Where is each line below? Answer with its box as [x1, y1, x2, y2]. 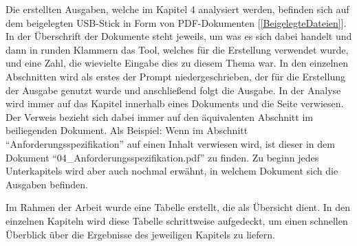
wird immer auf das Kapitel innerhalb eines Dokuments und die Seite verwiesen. [6, 96, 344, 111]
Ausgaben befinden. [6, 177, 88, 191]
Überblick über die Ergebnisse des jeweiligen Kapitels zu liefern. [6, 227, 275, 241]
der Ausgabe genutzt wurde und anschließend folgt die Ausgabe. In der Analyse [6, 82, 341, 97]
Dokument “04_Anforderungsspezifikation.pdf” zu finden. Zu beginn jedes [6, 150, 319, 164]
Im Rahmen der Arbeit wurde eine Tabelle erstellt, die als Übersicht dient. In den [6, 200, 351, 214]
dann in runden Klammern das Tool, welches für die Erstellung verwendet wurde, [6, 42, 349, 56]
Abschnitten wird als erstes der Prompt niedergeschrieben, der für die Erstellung [6, 69, 345, 83]
